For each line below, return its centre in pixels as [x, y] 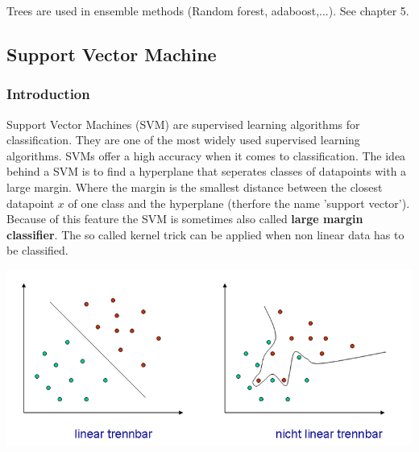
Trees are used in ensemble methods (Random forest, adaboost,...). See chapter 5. [208, 10]
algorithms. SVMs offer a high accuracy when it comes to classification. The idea [206, 155]
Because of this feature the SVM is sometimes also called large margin [185, 219]
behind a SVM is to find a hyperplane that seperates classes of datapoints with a [207, 171]
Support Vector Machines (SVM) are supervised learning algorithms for [183, 124]
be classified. [37, 250]
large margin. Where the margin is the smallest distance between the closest [195, 187]
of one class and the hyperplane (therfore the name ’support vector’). [239, 203]
